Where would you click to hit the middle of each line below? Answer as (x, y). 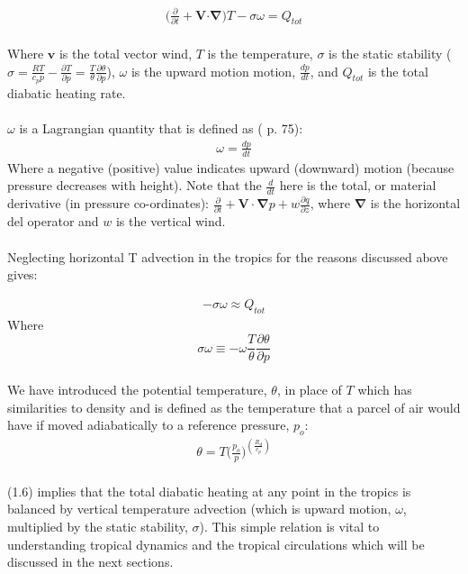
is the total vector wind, (126, 53)
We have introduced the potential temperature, (137, 389)
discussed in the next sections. (90, 562)
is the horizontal (415, 203)
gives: (22, 274)
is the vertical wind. (171, 221)
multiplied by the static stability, (98, 527)
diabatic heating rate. (67, 92)
